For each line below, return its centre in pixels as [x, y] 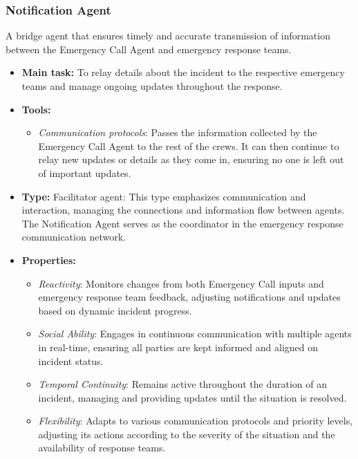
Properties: [49, 260]
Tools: [36, 109]
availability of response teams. [102, 448]
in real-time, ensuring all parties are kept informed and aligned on [178, 347]
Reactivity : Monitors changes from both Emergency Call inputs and [181, 283]
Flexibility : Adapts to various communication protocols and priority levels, [196, 421]
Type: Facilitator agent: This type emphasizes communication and [164, 196]
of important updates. [85, 172]
